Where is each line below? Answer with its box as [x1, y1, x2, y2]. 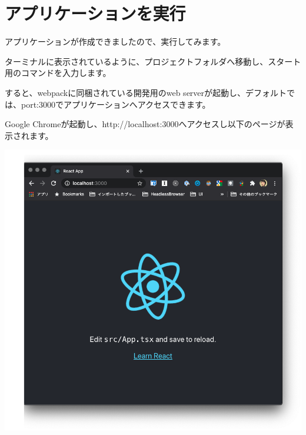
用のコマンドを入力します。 [5, 67, 111, 79]
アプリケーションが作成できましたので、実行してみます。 [5, 35, 226, 48]
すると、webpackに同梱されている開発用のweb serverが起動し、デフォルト [5, 86, 287, 98]
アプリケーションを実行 [5, 1, 186, 25]
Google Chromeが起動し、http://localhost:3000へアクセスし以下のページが [5, 118, 285, 130]
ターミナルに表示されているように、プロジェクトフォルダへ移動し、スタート [5, 55, 301, 67]
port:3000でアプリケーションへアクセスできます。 [21, 98, 211, 110]
